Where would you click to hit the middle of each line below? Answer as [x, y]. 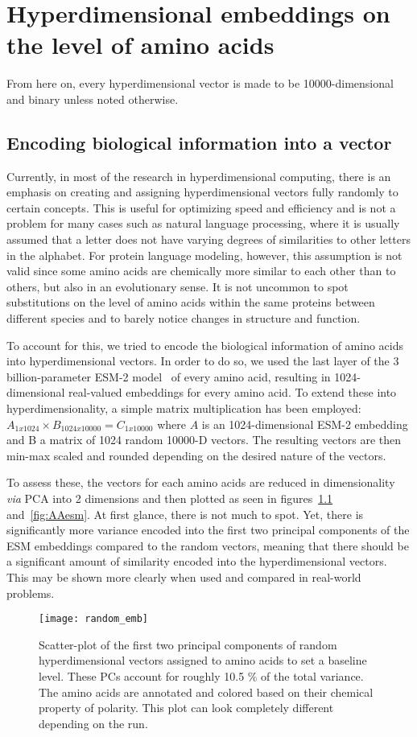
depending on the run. [93, 723]
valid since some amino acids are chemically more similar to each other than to [201, 271]
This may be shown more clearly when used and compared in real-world [184, 576]
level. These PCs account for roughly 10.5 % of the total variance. [201, 675]
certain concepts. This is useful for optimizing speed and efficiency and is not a [201, 207]
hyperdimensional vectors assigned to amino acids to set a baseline [203, 660]
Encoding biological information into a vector [199, 142]
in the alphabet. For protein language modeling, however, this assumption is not [204, 255]
